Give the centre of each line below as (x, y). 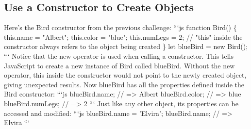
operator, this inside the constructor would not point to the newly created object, (125, 75)
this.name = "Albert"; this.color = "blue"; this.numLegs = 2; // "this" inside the (123, 37)
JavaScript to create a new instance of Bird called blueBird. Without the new (119, 65)
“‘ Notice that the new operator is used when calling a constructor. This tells (119, 56)
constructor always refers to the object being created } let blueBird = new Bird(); (126, 46)
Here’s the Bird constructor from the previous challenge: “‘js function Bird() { (120, 27)
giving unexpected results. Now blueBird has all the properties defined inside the (124, 84)
